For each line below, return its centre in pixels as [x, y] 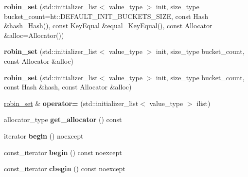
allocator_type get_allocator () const [63, 119]
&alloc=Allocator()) [34, 35]
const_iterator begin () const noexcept [63, 152]
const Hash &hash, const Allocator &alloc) [68, 87]
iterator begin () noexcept [44, 135]
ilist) [204, 103]
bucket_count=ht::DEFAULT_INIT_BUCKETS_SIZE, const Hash [106, 16]
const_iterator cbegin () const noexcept [65, 168]
